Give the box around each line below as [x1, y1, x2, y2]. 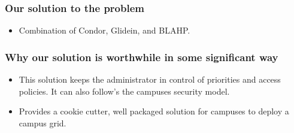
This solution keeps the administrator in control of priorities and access [19, 73, 281, 86]
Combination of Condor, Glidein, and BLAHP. [19, 24, 190, 37]
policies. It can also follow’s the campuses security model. [19, 84, 230, 97]
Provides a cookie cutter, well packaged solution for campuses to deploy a [19, 105, 289, 117]
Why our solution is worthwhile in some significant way [5, 49, 278, 64]
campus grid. [19, 116, 66, 129]
